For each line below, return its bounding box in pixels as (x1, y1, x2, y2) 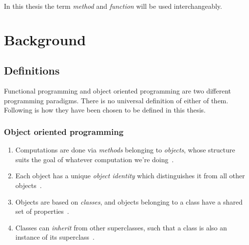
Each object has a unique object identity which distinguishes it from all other (15, 170, 245, 181)
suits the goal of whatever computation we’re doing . (15, 154, 174, 164)
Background (4, 29, 86, 49)
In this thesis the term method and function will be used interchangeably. (4, 1, 222, 11)
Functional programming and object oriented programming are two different (4, 86, 231, 96)
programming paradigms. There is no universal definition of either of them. (4, 95, 229, 105)
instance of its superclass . (15, 232, 95, 242)
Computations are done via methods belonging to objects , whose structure (15, 145, 235, 155)
